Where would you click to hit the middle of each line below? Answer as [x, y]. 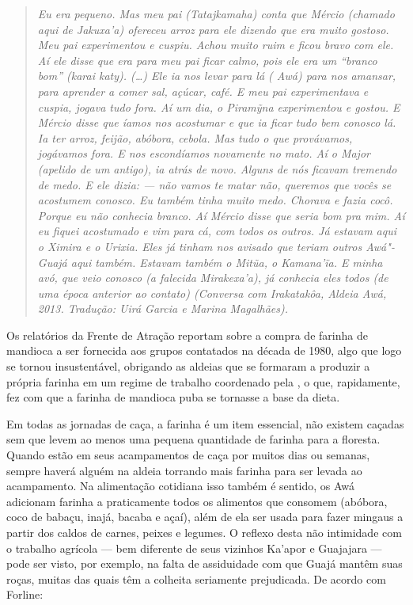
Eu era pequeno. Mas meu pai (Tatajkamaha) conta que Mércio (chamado [216, 13]
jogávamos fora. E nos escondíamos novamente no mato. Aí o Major [204, 153]
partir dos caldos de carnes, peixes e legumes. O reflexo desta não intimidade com [204, 532]
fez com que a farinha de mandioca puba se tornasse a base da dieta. [173, 397]
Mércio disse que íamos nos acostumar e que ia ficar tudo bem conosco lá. [217, 122]
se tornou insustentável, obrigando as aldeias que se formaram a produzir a [188, 366]
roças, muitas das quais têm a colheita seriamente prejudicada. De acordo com [196, 578]
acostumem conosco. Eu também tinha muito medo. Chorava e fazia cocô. [215, 200]
